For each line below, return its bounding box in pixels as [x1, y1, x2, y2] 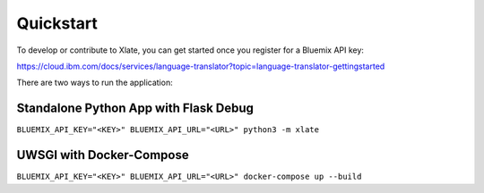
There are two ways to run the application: [16, 77, 174, 88]
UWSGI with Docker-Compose [16, 147, 189, 163]
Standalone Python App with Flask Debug [16, 101, 255, 116]
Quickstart [16, 13, 99, 33]
